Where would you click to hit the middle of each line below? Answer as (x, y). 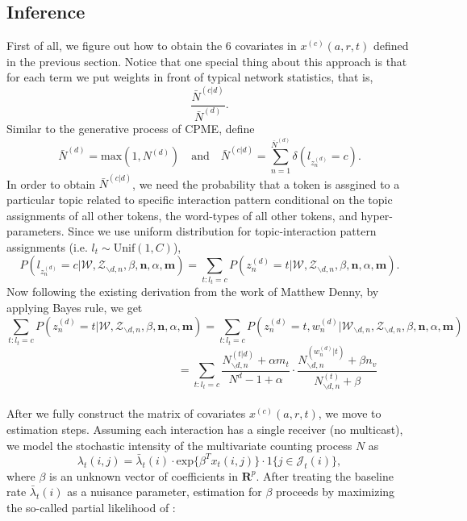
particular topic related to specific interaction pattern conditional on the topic (200, 200)
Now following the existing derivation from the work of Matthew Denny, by (193, 292)
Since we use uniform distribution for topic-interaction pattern (222, 231)
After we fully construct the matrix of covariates (126, 413)
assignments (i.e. (47, 246)
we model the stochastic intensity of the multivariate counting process (179, 445)
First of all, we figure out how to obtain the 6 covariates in (152, 46)
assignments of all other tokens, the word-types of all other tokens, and (182, 215)
